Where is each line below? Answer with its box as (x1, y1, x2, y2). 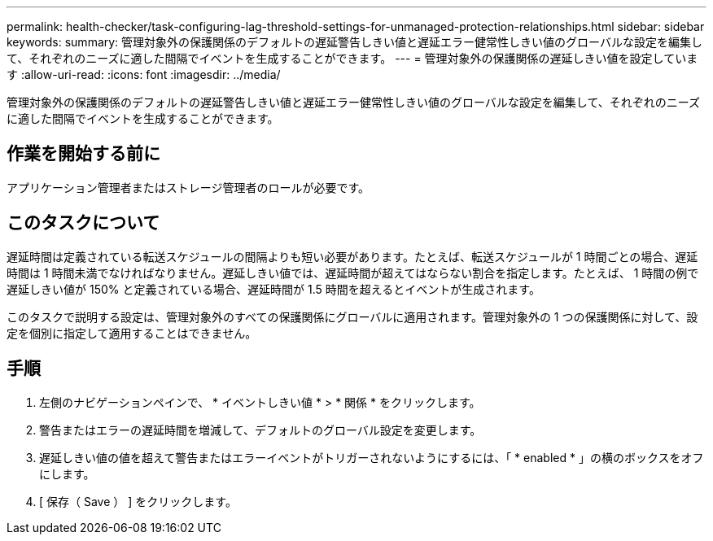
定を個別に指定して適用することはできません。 (7, 325, 257, 340)
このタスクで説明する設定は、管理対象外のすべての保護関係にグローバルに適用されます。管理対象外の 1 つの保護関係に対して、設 (7, 309, 698, 324)
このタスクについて (7, 212, 160, 233)
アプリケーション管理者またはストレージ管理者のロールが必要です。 (7, 180, 370, 194)
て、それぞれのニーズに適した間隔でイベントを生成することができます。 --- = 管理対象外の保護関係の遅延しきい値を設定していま (7, 51, 698, 65)
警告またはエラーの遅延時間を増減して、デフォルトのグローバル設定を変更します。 (39, 422, 482, 437)
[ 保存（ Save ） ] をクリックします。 (39, 494, 237, 508)
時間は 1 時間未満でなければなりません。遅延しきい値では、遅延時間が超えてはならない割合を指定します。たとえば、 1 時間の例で (7, 265, 699, 280)
